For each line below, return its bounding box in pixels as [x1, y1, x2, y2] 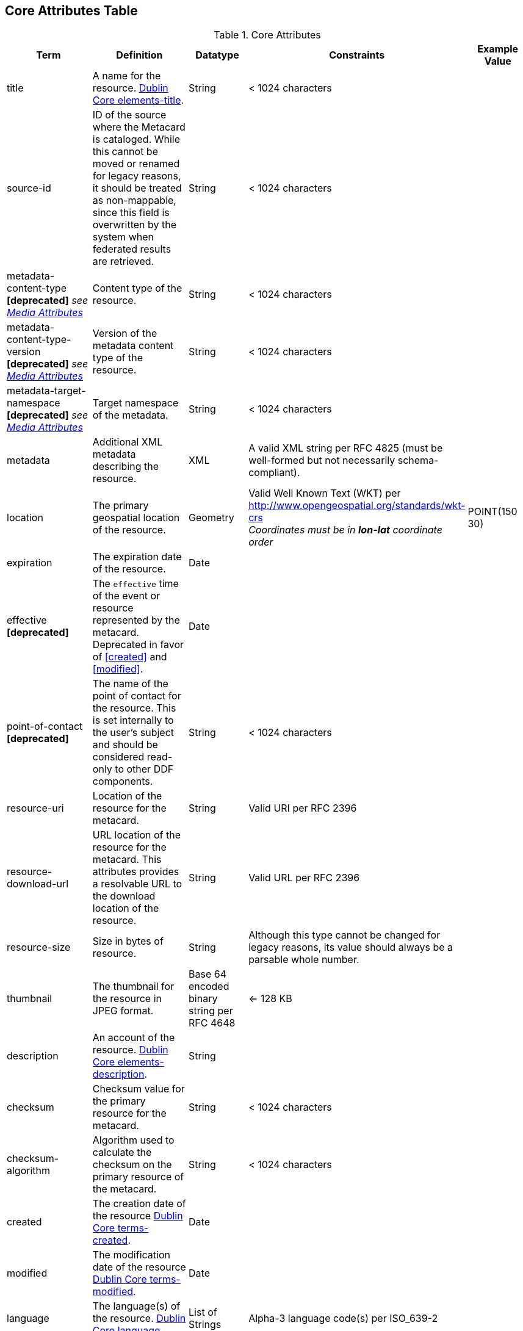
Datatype [195, 49, 239, 62]
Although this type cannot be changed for [248, 929, 441, 942]
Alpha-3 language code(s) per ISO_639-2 [248, 1312, 438, 1325]
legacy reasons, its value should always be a [248, 941, 453, 954]
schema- [397, 454, 439, 467]
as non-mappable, [92, 194, 176, 207]
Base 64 [189, 968, 227, 981]
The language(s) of [92, 1300, 181, 1313]
